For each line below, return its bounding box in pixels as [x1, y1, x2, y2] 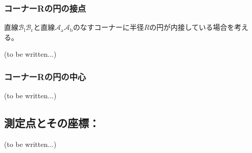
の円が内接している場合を [149, 22, 235, 32]
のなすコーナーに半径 [73, 22, 144, 32]
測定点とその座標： [4, 115, 100, 131]
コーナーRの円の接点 [4, 2, 86, 14]
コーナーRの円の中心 [4, 70, 86, 83]
